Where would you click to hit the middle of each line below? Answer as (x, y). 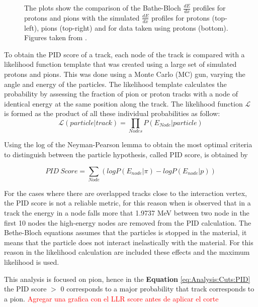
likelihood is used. (32, 262)
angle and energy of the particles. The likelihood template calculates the (115, 84)
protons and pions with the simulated (82, 17)
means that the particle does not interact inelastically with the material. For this (129, 242)
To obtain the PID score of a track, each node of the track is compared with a (124, 54)
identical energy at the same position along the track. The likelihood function (123, 103)
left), (32, 27)
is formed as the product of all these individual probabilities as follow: (112, 113)
